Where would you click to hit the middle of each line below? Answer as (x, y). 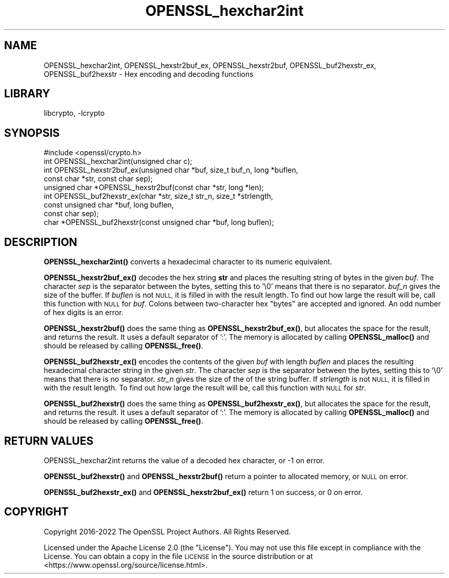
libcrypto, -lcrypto (74, 113)
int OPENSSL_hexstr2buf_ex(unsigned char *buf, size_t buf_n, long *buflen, (171, 170)
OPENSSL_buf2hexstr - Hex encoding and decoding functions (149, 74)
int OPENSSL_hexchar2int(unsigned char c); (118, 161)
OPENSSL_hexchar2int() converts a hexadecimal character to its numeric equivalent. (188, 262)
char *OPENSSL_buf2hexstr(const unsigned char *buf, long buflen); (159, 222)
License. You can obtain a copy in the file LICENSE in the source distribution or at (178, 556)
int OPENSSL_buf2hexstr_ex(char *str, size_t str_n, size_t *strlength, (158, 196)
